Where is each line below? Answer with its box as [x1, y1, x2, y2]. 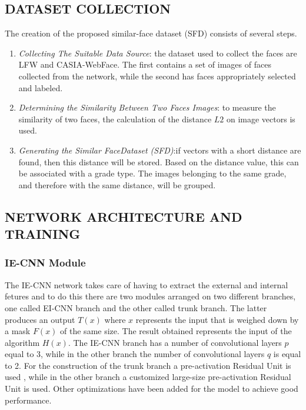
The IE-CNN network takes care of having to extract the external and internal [5, 278, 288, 291]
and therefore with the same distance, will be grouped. [18, 178, 216, 191]
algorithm [5, 336, 40, 348]
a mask [5, 325, 31, 337]
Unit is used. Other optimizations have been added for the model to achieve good [5, 382, 298, 395]
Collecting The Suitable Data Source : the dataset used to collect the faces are [18, 46, 297, 59]
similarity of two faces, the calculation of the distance [18, 112, 212, 125]
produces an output [5, 313, 75, 325]
